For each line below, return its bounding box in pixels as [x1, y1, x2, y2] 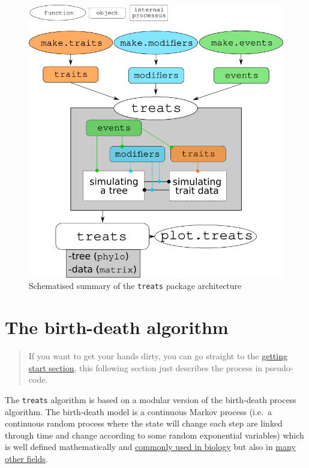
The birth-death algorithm [5, 315, 229, 339]
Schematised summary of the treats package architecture [29, 279, 242, 292]
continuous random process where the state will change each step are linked [5, 417, 283, 430]
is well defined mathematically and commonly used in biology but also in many [5, 440, 296, 453]
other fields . [5, 452, 48, 464]
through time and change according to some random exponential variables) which [5, 428, 304, 441]
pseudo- [265, 361, 293, 374]
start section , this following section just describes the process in [28, 361, 263, 374]
